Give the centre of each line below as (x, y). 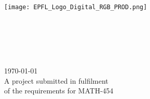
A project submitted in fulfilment (56, 80)
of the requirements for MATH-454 (59, 91)
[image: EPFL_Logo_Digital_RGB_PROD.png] (76, 7)
